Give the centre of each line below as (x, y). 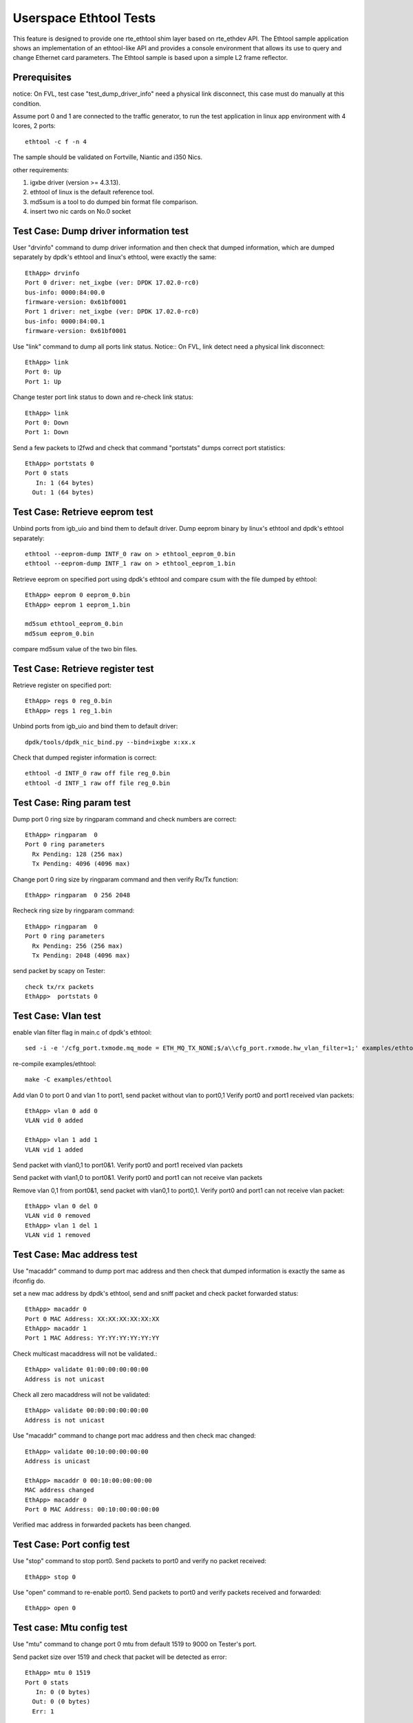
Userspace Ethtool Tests (84, 18)
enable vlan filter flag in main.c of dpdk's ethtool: (82, 1032)
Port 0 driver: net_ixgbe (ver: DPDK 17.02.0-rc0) (112, 283)
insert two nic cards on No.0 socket (80, 212)
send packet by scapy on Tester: (59, 971)
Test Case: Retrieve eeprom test (83, 512)
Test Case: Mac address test (75, 1255)
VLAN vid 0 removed (58, 1216)
